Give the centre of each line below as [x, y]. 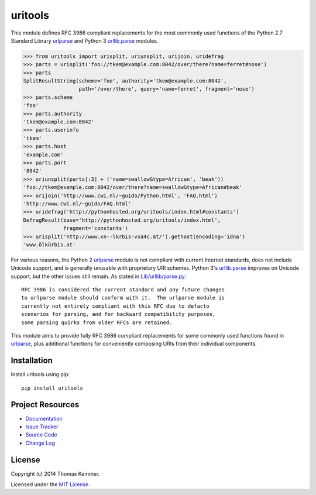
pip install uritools [52, 388]
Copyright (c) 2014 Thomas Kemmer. [55, 473]
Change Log [40, 443]
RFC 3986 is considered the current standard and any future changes [123, 290]
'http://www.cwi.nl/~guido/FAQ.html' [77, 204]
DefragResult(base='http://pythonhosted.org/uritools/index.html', [122, 220]
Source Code [42, 435]
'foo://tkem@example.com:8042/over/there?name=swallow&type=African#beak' [133, 188]
